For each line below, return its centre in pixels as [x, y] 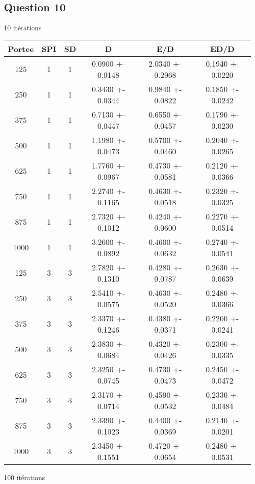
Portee [21, 48]
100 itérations [25, 477]
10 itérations [23, 28]
